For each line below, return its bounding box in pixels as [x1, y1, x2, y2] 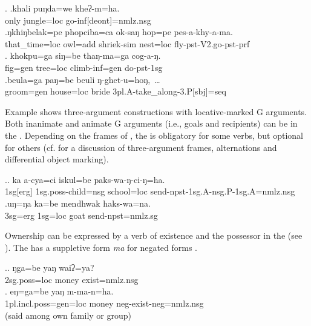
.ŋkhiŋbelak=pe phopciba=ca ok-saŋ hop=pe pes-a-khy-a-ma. [5, 25, 233, 38]
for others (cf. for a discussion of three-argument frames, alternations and [5, 141, 277, 153]
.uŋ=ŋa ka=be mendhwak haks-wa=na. [5, 196, 151, 209]
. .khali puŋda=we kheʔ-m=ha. [5, 2, 120, 14]
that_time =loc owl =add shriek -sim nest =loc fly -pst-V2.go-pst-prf [5, 37, 250, 50]
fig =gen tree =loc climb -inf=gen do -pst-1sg [5, 61, 163, 73]
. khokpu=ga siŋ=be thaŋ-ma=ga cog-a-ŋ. [5, 49, 161, 62]
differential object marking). [5, 153, 109, 165]
